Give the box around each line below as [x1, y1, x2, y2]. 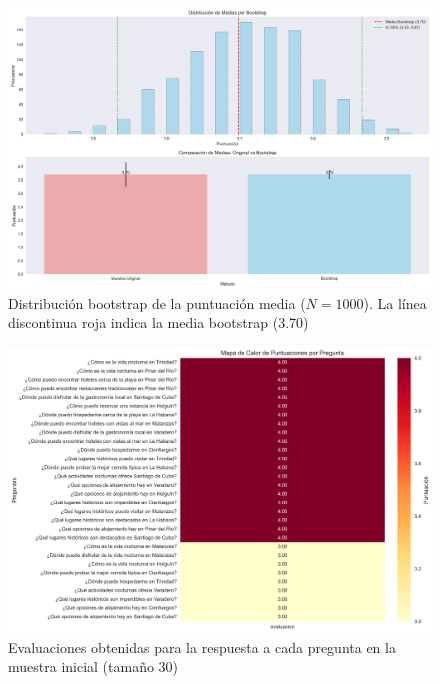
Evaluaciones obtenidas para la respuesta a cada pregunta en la [8, 636, 396, 657]
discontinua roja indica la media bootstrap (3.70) [8, 312, 309, 333]
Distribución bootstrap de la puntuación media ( [8, 292, 306, 313]
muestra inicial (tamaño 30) [8, 656, 179, 677]
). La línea [363, 292, 427, 313]
